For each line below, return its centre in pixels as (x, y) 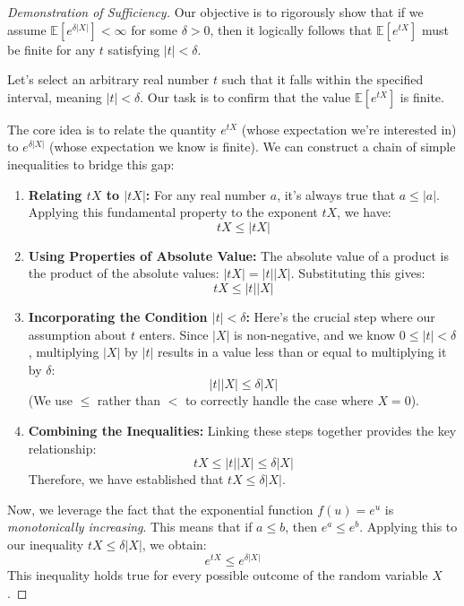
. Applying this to (408, 527)
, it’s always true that (336, 194)
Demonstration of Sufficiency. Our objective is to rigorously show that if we (215, 12)
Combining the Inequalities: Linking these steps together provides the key (242, 430)
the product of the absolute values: (124, 273)
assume (27, 29)
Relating (55, 194)
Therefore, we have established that (126, 479)
